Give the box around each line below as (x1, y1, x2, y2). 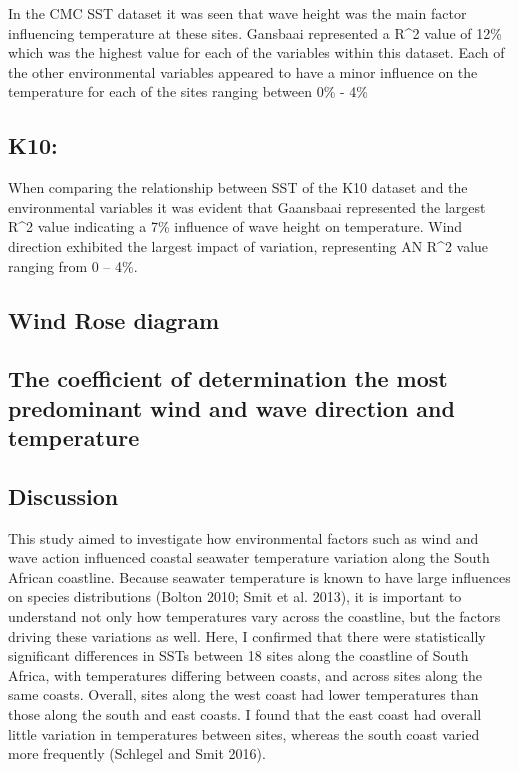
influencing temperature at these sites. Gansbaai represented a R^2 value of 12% (8, 22, 502, 43)
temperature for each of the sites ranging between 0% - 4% (8, 81, 368, 102)
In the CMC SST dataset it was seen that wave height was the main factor (8, 3, 467, 23)
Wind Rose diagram (8, 304, 220, 335)
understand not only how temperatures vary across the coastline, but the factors (8, 606, 501, 627)
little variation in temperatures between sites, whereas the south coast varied (8, 723, 480, 744)
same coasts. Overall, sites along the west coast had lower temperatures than (8, 684, 479, 705)
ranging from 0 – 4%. (8, 255, 138, 276)
